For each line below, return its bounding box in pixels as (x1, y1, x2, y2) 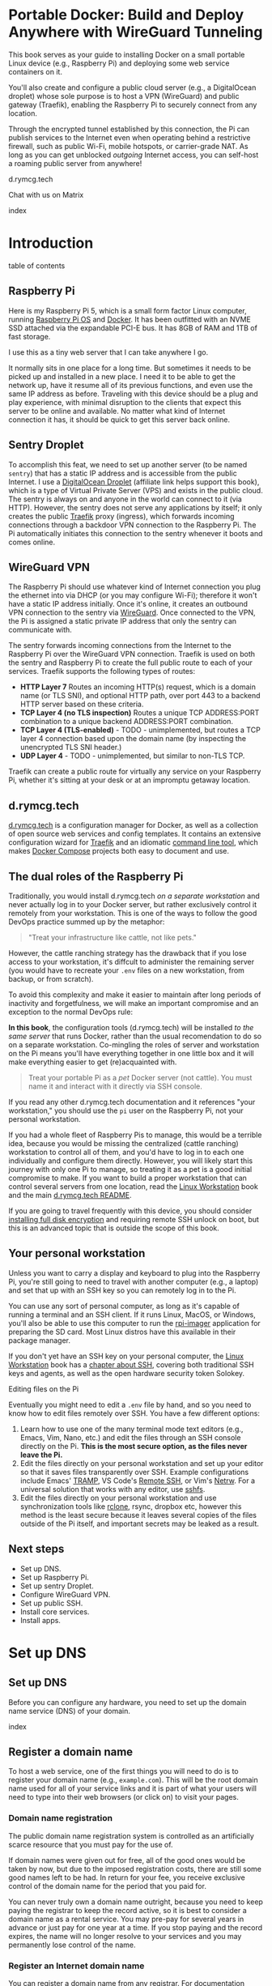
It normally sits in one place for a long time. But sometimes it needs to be (8, 363, 252, 373)
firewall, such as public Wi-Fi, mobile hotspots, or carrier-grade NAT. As (8, 141, 249, 151)
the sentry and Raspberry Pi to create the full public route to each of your (8, 658, 253, 667)
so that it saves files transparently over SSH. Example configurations (19, 1467, 249, 1477)
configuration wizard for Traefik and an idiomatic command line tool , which (8, 837, 259, 847)
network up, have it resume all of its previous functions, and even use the (8, 380, 253, 390)
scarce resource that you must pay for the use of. (8, 1839, 173, 1849)
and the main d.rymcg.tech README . (8, 1190, 132, 1200)
